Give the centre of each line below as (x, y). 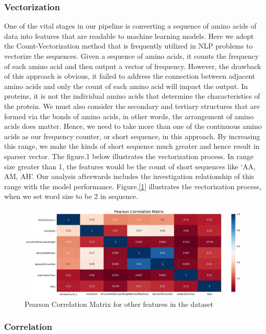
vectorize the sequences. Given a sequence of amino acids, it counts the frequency (131, 56)
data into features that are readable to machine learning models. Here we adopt (129, 36)
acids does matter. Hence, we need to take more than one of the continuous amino (133, 126)
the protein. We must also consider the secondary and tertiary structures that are (132, 106)
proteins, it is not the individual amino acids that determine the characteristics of (132, 96)
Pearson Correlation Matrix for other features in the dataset (119, 304)
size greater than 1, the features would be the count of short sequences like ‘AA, (130, 166)
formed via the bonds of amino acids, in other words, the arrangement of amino (129, 116)
